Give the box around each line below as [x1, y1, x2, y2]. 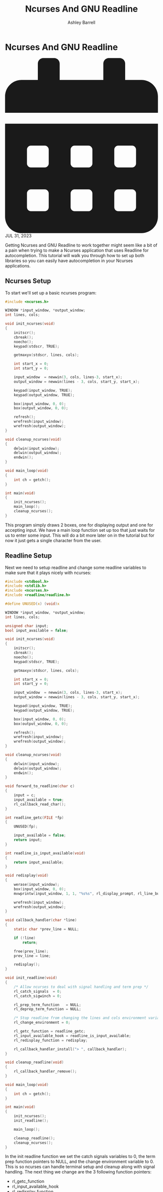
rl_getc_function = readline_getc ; [14, 1029, 86, 1034]
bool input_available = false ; [5, 628, 68, 633]
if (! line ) [14, 935, 36, 940]
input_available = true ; [14, 797, 64, 802]
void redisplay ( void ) [5, 873, 49, 878]
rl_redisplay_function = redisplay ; [14, 1038, 88, 1043]
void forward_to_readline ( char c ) [5, 784, 75, 789]
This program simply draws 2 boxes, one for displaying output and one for [5, 522, 153, 528]
